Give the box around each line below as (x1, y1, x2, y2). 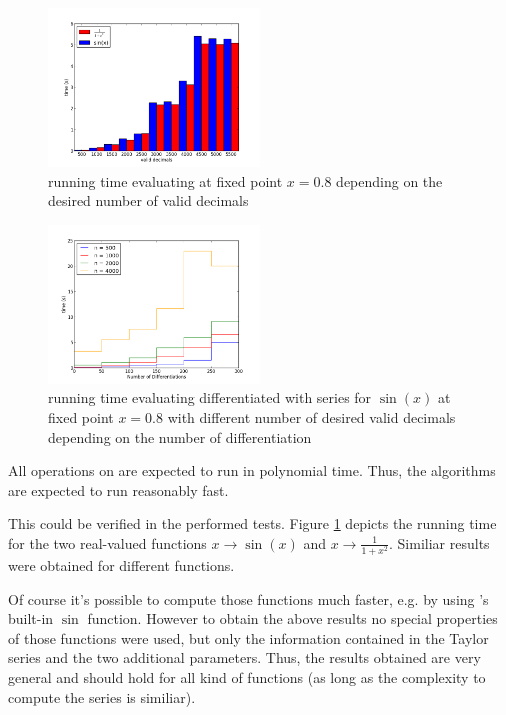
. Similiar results (389, 532, 490, 553)
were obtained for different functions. (8, 555, 235, 576)
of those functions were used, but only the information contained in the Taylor (8, 627, 489, 648)
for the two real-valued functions (8, 532, 207, 553)
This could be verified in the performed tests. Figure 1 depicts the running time (8, 513, 497, 534)
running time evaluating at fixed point (48, 170, 283, 191)
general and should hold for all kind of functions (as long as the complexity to (8, 667, 486, 688)
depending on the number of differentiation (48, 426, 312, 447)
